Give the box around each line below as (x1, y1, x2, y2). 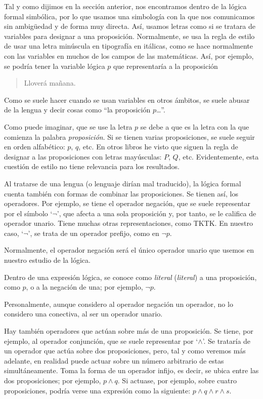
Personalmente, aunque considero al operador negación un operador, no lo (4, 298, 233, 309)
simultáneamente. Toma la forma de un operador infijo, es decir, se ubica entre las (4, 365, 259, 376)
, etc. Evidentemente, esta (178, 151, 259, 162)
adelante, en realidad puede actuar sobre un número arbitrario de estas (4, 355, 224, 366)
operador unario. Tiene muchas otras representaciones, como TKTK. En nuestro (4, 218, 253, 228)
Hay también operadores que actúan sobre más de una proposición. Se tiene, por (4, 326, 253, 336)
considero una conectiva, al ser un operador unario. (4, 308, 163, 319)
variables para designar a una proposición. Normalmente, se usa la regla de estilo (4, 30, 255, 41)
